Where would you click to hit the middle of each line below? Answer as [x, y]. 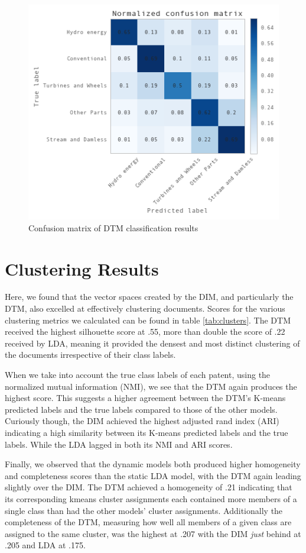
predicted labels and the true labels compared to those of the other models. [141, 409]
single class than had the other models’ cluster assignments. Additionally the [144, 510]
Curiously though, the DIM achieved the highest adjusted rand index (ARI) [142, 421]
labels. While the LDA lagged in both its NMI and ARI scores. [119, 444]
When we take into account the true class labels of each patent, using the [138, 375]
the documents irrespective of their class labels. [90, 355]
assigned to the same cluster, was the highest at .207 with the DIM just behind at [153, 533]
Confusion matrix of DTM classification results [113, 227]
